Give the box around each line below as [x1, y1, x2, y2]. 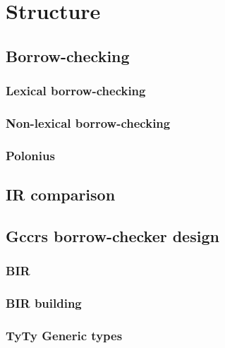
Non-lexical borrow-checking [6, 114, 171, 131]
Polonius [6, 146, 55, 164]
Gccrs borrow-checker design [6, 224, 219, 246]
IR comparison [6, 184, 116, 205]
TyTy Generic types [6, 326, 123, 344]
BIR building [6, 294, 82, 312]
